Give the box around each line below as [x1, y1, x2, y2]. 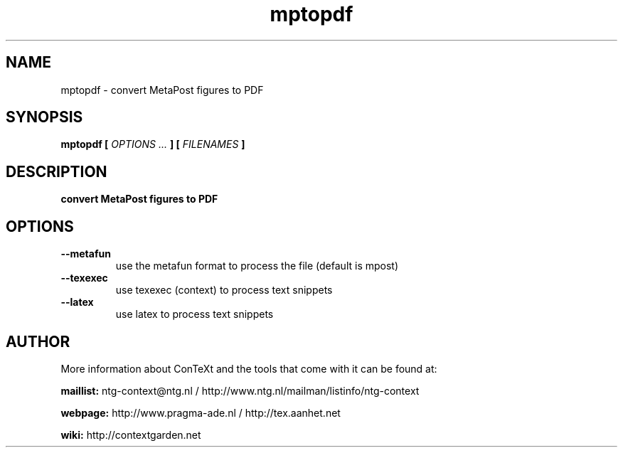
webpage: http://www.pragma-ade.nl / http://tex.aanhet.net [60, 406, 341, 419]
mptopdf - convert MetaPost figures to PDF [60, 83, 264, 96]
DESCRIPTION [6, 162, 107, 181]
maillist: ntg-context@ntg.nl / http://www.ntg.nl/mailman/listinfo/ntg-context [60, 384, 420, 397]
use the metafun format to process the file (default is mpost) [115, 260, 399, 272]
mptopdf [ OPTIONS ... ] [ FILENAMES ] [60, 138, 245, 151]
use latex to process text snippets [115, 308, 274, 321]
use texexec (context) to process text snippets [115, 284, 333, 297]
